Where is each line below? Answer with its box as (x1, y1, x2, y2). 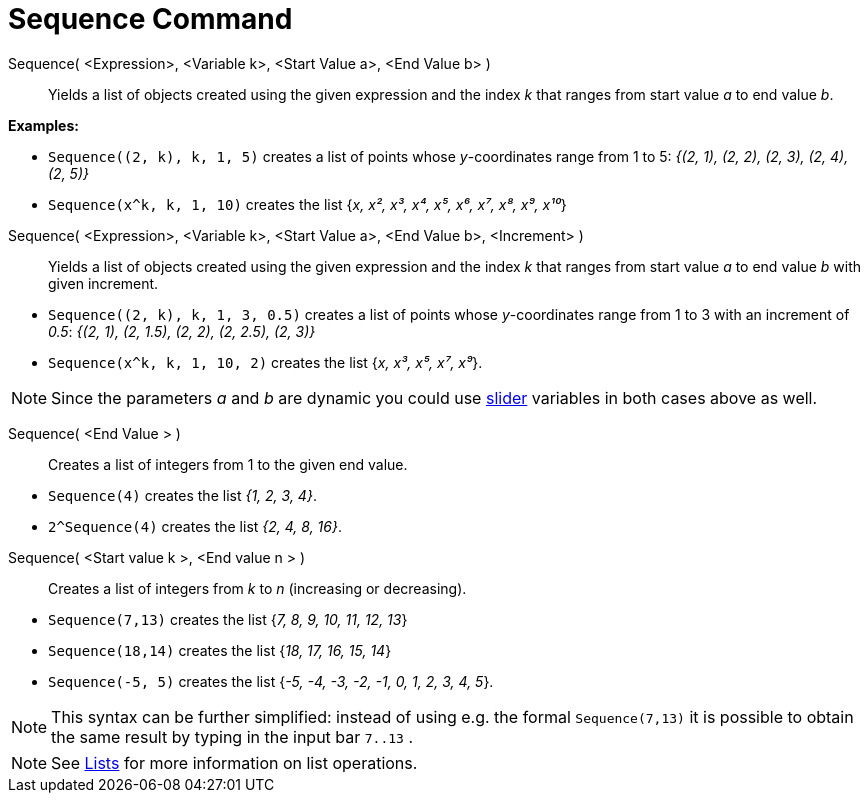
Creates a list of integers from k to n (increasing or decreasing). (48, 579, 467, 597)
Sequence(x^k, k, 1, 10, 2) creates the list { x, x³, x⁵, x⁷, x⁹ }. (48, 353, 483, 371)
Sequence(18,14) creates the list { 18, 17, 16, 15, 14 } (48, 641, 392, 659)
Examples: (8, 116, 79, 134)
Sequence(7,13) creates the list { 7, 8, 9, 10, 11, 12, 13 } (48, 610, 408, 628)
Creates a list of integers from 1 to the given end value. (48, 455, 408, 473)
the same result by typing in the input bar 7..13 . (51, 726, 414, 747)
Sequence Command (8, 2, 293, 36)
